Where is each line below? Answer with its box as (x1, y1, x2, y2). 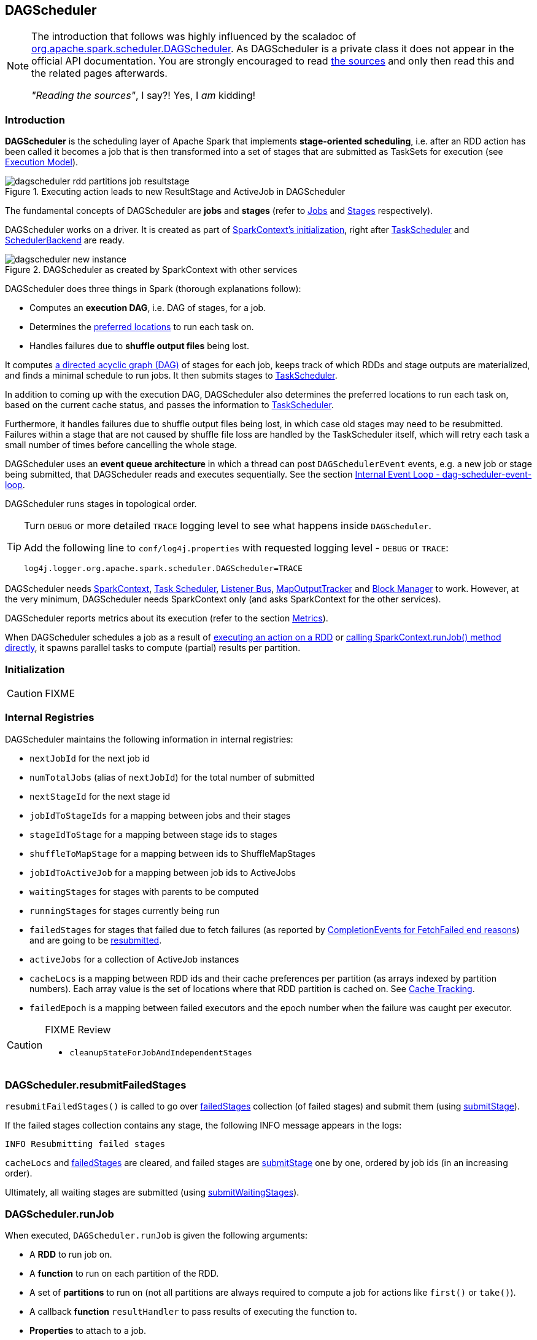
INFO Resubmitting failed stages (5, 1139, 166, 1149)
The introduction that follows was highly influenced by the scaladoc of (31, 30, 357, 43)
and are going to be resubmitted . (29, 934, 162, 945)
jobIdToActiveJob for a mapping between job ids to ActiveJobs (29, 867, 296, 878)
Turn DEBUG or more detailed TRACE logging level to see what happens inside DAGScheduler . (24, 519, 431, 532)
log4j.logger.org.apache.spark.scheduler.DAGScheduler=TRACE (24, 564, 303, 573)
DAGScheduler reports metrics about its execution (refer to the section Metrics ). (5, 613, 328, 624)
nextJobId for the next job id (29, 752, 150, 763)
